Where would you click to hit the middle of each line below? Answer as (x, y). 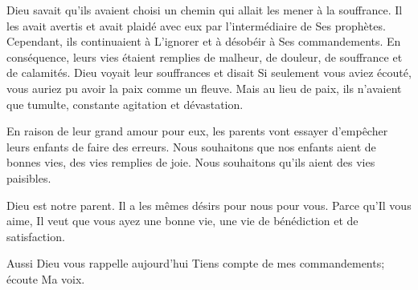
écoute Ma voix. (46, 278)
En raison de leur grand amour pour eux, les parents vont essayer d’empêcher (197, 131)
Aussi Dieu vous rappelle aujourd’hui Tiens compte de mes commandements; (196, 263)
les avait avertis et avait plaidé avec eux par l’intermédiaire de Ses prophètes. (196, 25)
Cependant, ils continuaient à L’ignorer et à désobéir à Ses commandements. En (204, 41)
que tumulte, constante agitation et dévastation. (125, 104)
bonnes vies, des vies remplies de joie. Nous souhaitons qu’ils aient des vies (191, 162)
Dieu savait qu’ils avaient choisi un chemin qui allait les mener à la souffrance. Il (205, 10)
